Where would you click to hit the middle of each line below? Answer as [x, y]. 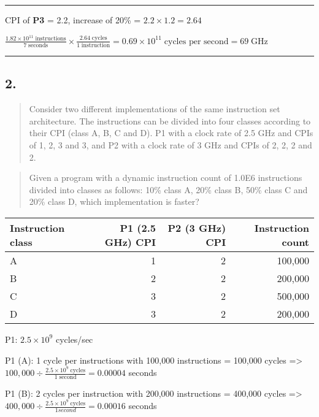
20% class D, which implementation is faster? [114, 201]
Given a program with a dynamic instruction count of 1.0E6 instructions [166, 178]
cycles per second [196, 41]
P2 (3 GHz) [197, 228]
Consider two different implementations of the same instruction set [155, 109]
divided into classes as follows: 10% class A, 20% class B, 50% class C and [168, 189]
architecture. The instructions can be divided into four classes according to [170, 121]
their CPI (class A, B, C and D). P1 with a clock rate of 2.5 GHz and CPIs [171, 133]
